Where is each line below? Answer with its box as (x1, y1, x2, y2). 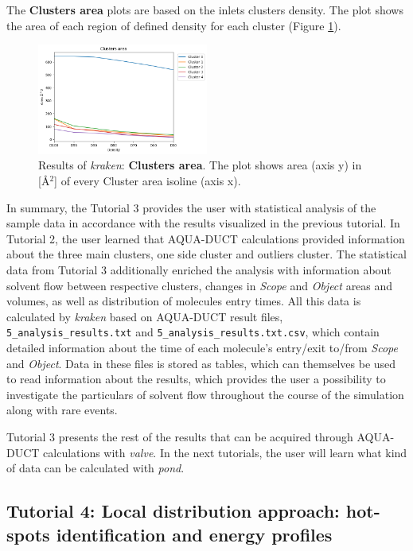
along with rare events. (6, 402, 118, 418)
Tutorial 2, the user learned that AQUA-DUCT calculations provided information (6, 230, 405, 246)
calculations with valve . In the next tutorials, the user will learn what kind (43, 444, 407, 460)
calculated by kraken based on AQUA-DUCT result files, (6, 308, 283, 324)
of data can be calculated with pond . (6, 460, 185, 476)
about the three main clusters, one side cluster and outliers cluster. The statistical (6, 246, 407, 262)
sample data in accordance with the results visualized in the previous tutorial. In (6, 215, 400, 231)
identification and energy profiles (56, 522, 333, 546)
